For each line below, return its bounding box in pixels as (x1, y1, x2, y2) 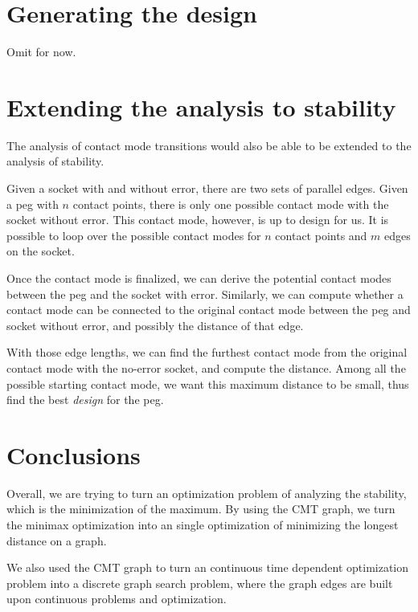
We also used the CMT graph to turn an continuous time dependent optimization (6, 559, 409, 576)
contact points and (275, 226, 367, 243)
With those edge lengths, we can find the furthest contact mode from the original (6, 344, 408, 361)
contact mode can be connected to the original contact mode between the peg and (6, 301, 411, 318)
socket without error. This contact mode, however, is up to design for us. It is (6, 211, 389, 228)
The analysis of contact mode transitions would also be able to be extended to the (6, 137, 412, 153)
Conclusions (6, 438, 141, 471)
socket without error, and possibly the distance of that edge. (6, 316, 304, 333)
